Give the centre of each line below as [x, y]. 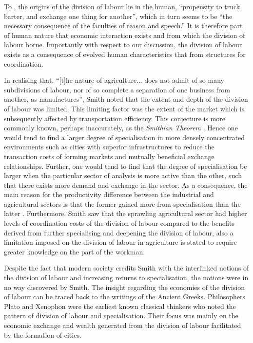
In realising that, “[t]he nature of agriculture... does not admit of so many [114, 80]
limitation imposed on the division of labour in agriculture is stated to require [120, 242]
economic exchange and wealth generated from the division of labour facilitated [123, 325]
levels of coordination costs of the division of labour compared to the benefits [119, 223]
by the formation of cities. [43, 334]
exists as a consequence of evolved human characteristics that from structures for [125, 54]
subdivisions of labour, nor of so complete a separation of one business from [117, 89]
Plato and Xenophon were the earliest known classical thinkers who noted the [120, 306]
